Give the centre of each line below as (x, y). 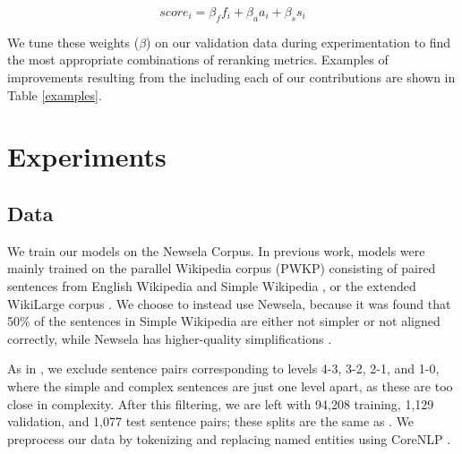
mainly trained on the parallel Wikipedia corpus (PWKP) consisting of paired (222, 268)
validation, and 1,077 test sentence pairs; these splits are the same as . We (211, 421)
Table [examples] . (55, 94)
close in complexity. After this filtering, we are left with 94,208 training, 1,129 (221, 403)
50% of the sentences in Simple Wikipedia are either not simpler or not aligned (224, 321)
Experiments (87, 156)
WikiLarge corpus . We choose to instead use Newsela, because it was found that (229, 303)
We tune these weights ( (73, 42)
